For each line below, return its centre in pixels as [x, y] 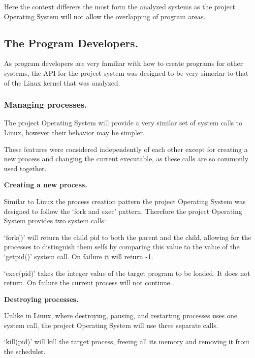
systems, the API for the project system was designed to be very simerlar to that [126, 73]
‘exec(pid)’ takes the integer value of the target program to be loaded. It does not [127, 273]
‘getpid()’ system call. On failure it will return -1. [79, 256]
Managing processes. [46, 104]
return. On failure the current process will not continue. [88, 283]
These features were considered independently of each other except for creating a [126, 149]
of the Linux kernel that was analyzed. [62, 82]
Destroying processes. [41, 299]
